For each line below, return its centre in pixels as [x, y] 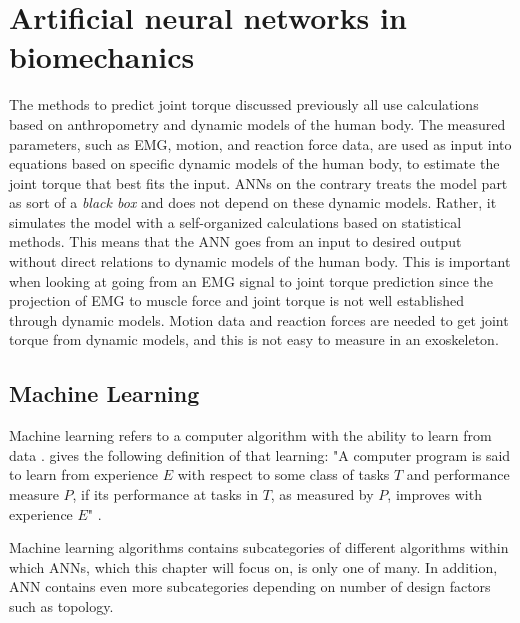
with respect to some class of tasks [283, 474]
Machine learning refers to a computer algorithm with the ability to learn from [250, 435]
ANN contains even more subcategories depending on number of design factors [250, 586]
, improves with [434, 494]
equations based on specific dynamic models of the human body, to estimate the [254, 163]
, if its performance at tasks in [165, 494]
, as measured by [322, 494]
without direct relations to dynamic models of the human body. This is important [260, 261]
